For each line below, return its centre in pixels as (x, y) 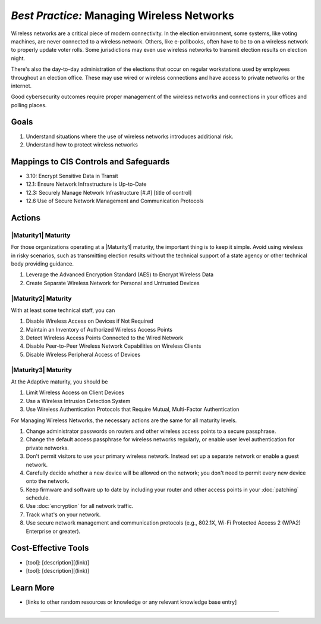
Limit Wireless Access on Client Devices (75, 392)
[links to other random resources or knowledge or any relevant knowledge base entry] (131, 602)
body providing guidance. (43, 263)
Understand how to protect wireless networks (82, 144)
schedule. (38, 498)
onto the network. (48, 481)
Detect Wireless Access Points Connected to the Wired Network (105, 338)
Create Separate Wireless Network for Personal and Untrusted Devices (113, 283)
